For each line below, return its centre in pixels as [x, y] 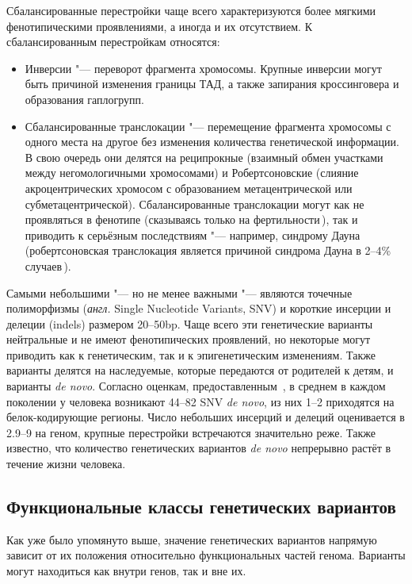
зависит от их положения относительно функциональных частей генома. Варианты [206, 555]
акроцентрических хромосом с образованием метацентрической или [189, 188]
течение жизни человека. [66, 464]
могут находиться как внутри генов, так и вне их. [126, 571]
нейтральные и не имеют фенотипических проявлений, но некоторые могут [189, 339]
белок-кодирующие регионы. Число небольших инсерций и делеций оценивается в [206, 417]
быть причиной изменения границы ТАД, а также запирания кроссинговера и [212, 84]
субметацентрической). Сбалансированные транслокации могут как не [195, 204]
